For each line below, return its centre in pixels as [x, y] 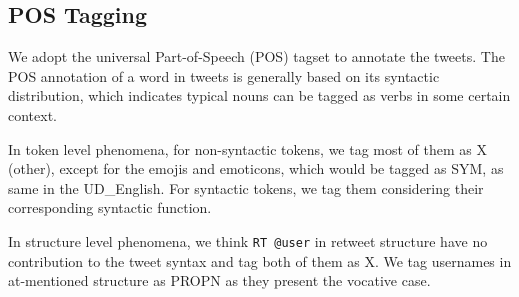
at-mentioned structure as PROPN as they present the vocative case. [219, 280]
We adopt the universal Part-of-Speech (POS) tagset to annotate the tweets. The [256, 56]
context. [32, 114]
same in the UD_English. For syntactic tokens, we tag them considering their [246, 187]
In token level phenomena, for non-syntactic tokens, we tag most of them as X [248, 148]
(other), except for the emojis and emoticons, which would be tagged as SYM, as [256, 168]
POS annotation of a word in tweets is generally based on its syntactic [224, 75]
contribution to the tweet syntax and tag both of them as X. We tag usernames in [260, 260]
